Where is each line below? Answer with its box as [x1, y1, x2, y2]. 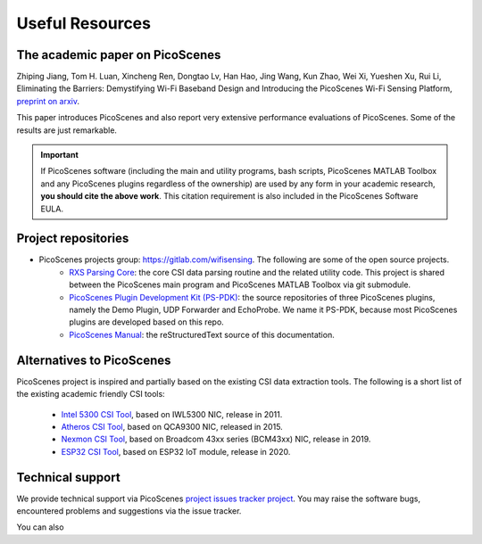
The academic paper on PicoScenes [16, 47, 221, 62]
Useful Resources [16, 13, 152, 33]
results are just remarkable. [16, 125, 118, 136]
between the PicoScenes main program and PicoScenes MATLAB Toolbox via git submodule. [69, 279, 411, 290]
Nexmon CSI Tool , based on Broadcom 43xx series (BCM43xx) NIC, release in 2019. [61, 433, 371, 445]
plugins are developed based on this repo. [69, 317, 225, 327]
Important [40, 150, 79, 161]
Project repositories [16, 231, 129, 246]
